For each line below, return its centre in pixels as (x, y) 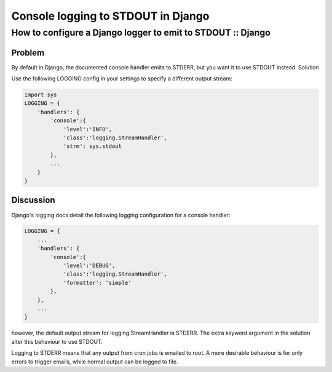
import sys (41, 95)
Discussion (33, 200)
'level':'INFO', (88, 129)
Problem (28, 52)
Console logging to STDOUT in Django (110, 16)
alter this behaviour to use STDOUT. (57, 341)
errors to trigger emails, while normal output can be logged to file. (95, 362)
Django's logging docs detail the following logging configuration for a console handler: (121, 215)
